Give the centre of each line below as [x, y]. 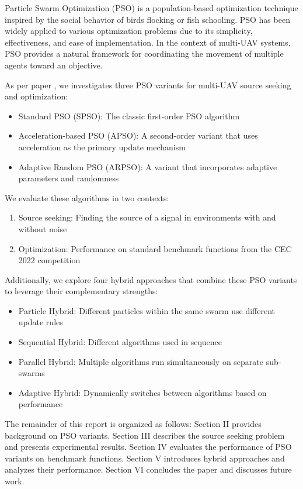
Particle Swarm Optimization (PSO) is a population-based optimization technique [151, 8]
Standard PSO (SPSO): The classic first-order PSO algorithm [129, 116]
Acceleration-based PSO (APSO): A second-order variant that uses [138, 135]
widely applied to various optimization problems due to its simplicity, [129, 31]
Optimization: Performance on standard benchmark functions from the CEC [155, 248]
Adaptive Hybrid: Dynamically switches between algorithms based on [142, 392]
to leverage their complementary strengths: [81, 291]
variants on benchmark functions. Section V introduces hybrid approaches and [145, 458]
